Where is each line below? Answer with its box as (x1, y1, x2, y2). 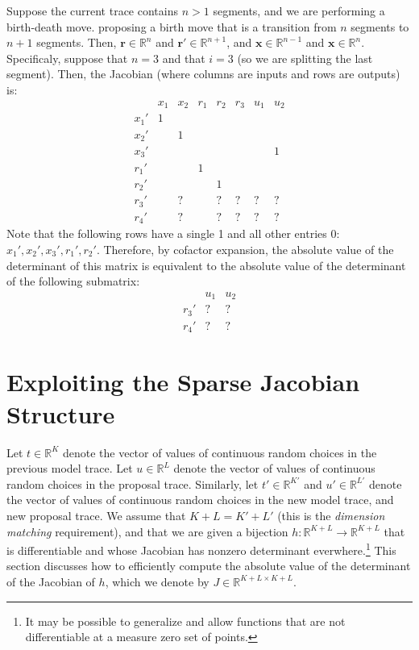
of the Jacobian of (6, 573, 95, 590)
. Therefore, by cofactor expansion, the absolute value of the (96, 241, 394, 258)
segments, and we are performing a (213, 2, 385, 19)
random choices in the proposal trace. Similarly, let (6, 475, 259, 492)
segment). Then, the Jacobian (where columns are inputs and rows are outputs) (6, 65, 400, 82)
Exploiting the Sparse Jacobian (6, 365, 360, 398)
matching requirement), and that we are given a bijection (6, 523, 288, 540)
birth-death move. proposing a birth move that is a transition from (6, 18, 337, 35)
